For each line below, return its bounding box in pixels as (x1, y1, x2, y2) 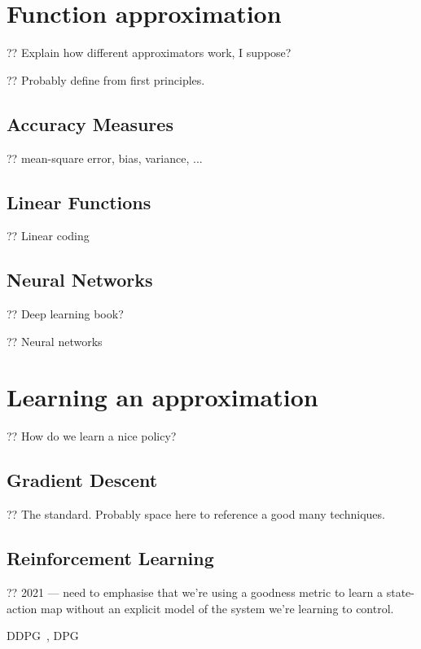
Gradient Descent (7, 467, 158, 493)
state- (386, 584, 414, 601)
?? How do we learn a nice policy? (7, 428, 177, 445)
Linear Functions (7, 189, 151, 214)
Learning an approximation (7, 380, 318, 414)
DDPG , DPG (7, 627, 79, 644)
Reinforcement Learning (7, 546, 214, 571)
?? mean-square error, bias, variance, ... (7, 149, 203, 166)
